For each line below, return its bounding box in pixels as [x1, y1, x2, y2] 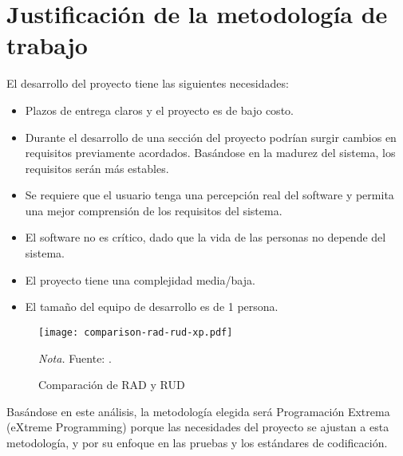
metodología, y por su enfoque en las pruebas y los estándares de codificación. [6, 434, 388, 450]
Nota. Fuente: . [38, 349, 112, 366]
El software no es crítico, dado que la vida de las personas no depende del [25, 229, 386, 246]
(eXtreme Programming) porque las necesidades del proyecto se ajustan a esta [6, 419, 389, 435]
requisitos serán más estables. [25, 159, 169, 176]
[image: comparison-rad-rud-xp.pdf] [38, 326, 233, 338]
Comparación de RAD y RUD [38, 376, 185, 393]
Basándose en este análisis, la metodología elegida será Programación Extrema [6, 403, 390, 419]
